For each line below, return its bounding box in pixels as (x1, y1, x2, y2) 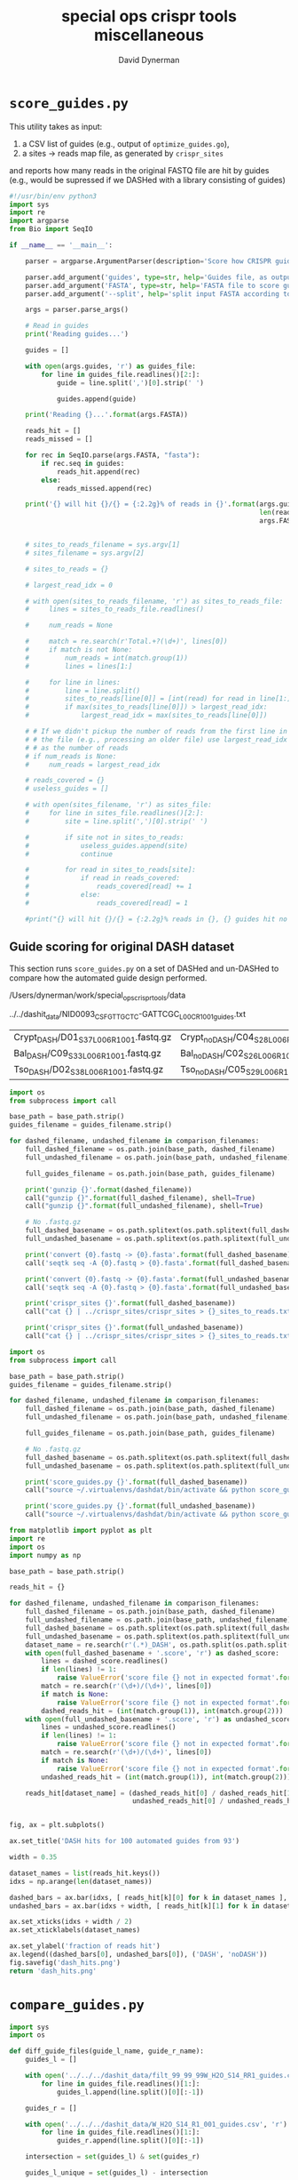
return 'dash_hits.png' (9, 1967, 98, 1976)
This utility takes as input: (9, 121, 103, 132)
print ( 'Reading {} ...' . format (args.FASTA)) (25, 411, 189, 420)
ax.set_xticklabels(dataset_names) (9, 1926, 141, 1935)
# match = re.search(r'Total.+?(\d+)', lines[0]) (25, 637, 228, 646)
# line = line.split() (25, 686, 141, 695)
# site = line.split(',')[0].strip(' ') (25, 816, 208, 826)
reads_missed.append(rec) (56, 484, 153, 493)
